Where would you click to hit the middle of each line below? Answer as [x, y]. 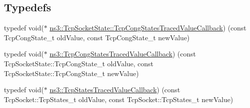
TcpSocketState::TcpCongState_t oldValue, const [79, 63]
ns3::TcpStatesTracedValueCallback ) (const [115, 90]
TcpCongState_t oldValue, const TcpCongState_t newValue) [97, 37]
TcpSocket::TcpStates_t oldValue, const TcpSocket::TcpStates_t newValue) [119, 99]
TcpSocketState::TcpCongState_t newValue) [71, 73]
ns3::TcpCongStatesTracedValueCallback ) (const [123, 54]
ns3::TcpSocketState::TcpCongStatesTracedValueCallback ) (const [148, 28]
